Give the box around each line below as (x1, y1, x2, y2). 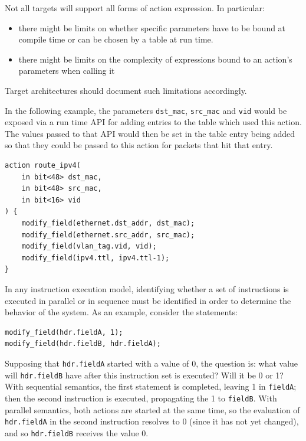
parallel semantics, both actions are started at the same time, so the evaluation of (5, 403, 300, 416)
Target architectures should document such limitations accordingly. (5, 84, 247, 96)
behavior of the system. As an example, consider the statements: (5, 306, 238, 318)
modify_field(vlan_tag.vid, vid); (21, 242, 157, 251)
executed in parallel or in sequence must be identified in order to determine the (5, 294, 291, 306)
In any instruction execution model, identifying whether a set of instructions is (5, 282, 289, 295)
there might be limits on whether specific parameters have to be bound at (18, 21, 286, 34)
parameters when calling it (18, 64, 115, 77)
